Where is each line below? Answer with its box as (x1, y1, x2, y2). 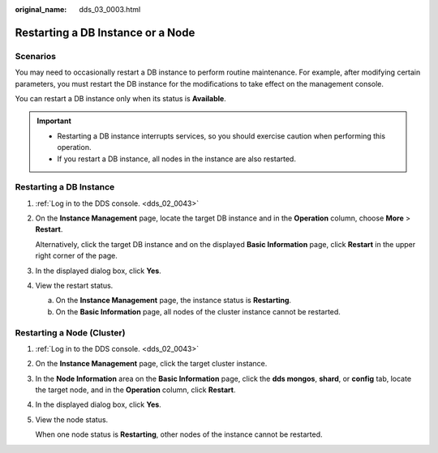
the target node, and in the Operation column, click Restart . (35, 385, 236, 395)
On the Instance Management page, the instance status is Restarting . (55, 296, 292, 306)
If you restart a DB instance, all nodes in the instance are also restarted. (57, 154, 296, 164)
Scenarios (15, 50, 57, 62)
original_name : (15, 5, 67, 14)
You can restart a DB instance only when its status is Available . (15, 93, 226, 103)
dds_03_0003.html (79, 5, 141, 14)
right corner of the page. (35, 251, 118, 261)
